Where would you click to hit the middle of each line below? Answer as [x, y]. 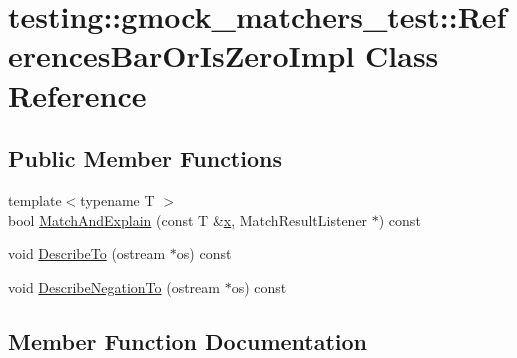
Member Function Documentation [188, 340]
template [35, 199]
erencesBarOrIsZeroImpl [181, 55]
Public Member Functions [145, 158]
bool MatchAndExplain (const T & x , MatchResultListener [188, 219]
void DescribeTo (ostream [87, 253]
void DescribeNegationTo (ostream [114, 286]
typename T [117, 199]
